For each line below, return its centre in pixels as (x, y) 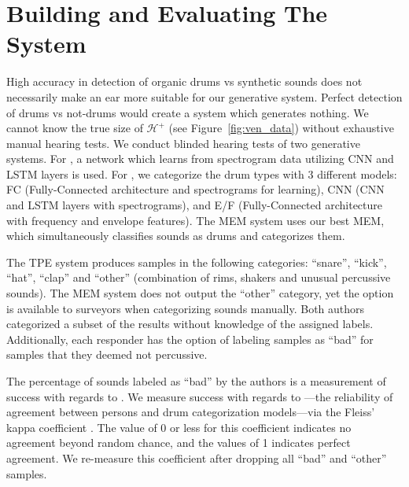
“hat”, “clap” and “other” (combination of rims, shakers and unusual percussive (199, 277)
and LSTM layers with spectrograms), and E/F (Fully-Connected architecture (195, 205)
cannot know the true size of (75, 128)
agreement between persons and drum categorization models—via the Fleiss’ (191, 412)
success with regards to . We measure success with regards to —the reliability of (200, 396)
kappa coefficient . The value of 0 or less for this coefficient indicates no (179, 427)
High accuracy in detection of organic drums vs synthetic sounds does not (184, 81)
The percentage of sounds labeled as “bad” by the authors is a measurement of (196, 381)
